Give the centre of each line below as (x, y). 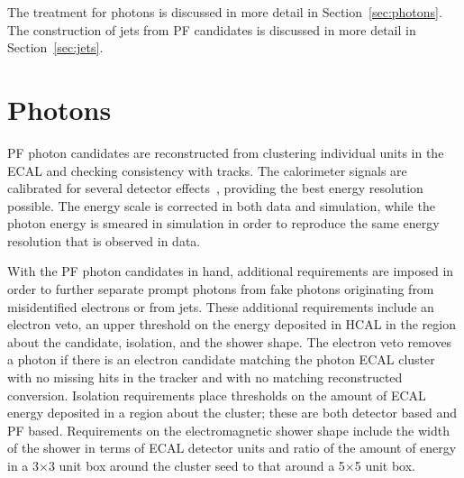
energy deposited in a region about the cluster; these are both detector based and (232, 413)
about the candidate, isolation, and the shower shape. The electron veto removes (230, 341)
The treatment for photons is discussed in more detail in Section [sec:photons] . (225, 12)
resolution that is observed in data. (104, 240)
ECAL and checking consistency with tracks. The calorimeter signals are (207, 170)
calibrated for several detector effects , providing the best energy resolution (215, 188)
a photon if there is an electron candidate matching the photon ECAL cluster (221, 359)
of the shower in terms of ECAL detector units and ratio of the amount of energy (232, 448)
